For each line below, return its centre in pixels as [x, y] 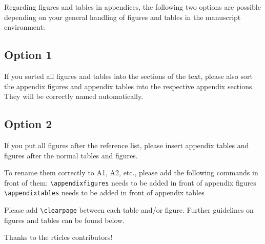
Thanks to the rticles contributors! [58, 237]
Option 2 [28, 124]
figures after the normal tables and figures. [71, 155]
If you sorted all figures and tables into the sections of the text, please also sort [128, 76]
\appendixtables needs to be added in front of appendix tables [104, 192]
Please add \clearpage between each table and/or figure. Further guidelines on [129, 210]
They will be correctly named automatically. [74, 96]
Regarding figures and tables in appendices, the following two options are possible [132, 7]
